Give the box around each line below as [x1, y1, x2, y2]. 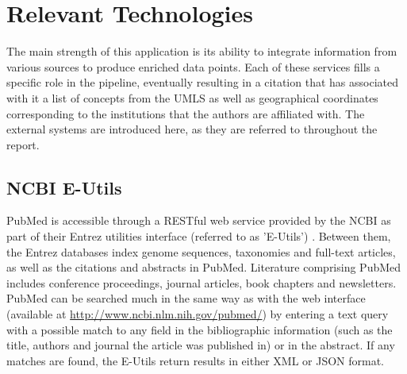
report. [6, 136, 40, 152]
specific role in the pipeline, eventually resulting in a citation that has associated [6, 74, 398, 91]
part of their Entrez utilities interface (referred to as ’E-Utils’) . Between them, [6, 228, 391, 245]
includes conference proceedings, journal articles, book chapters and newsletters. [6, 274, 397, 291]
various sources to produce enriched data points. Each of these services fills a [6, 58, 380, 75]
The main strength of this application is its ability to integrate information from [6, 43, 397, 60]
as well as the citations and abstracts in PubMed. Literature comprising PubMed [6, 259, 401, 276]
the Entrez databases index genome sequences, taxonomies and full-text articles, [6, 243, 396, 260]
